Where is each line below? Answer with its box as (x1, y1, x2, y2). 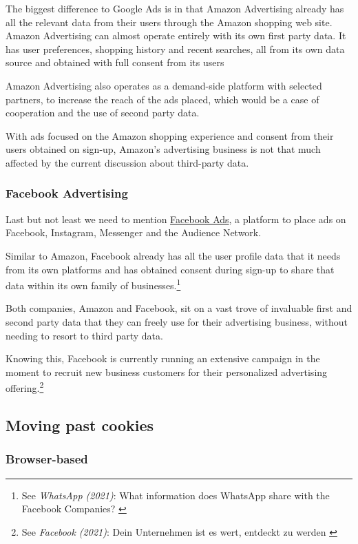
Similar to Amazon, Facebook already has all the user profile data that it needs (6, 248, 341, 262)
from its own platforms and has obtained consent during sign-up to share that (6, 262, 335, 276)
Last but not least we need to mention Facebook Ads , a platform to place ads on (6, 211, 346, 226)
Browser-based (6, 450, 88, 468)
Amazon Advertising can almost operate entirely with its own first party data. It (6, 28, 346, 43)
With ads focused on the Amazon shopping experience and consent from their (6, 128, 334, 143)
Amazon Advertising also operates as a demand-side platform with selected (6, 78, 322, 92)
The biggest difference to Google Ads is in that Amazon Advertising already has (6, 1, 344, 15)
